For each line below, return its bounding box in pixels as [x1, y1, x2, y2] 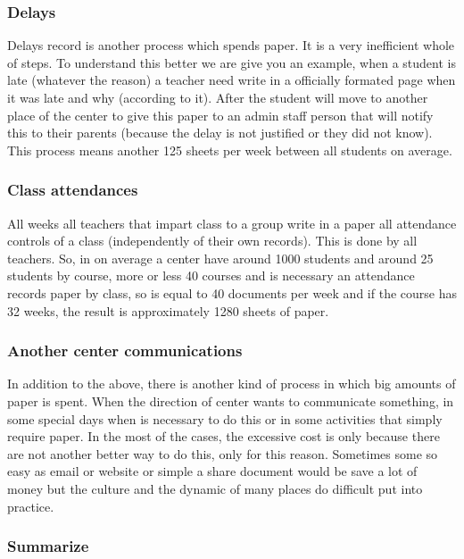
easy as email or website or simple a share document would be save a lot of [7, 462, 418, 480]
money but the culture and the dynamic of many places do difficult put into [7, 479, 423, 497]
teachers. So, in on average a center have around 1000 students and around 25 [7, 248, 434, 267]
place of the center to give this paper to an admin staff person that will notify [7, 105, 434, 124]
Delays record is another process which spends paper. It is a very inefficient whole [7, 36, 455, 54]
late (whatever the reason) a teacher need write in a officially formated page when [7, 71, 456, 89]
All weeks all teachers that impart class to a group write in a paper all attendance [7, 213, 457, 232]
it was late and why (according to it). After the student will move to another [7, 88, 428, 106]
